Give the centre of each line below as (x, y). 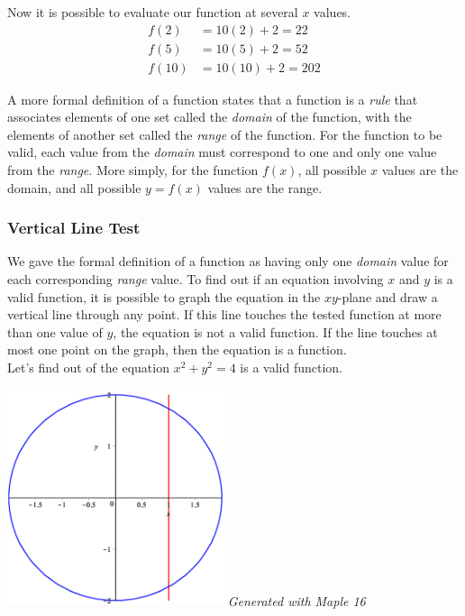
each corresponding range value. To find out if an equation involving (196, 279)
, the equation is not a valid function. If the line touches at (275, 331)
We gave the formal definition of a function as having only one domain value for (228, 261)
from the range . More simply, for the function (133, 170)
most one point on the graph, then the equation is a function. (177, 349)
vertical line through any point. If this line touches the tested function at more (224, 314)
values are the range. (265, 187)
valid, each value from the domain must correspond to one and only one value (222, 152)
